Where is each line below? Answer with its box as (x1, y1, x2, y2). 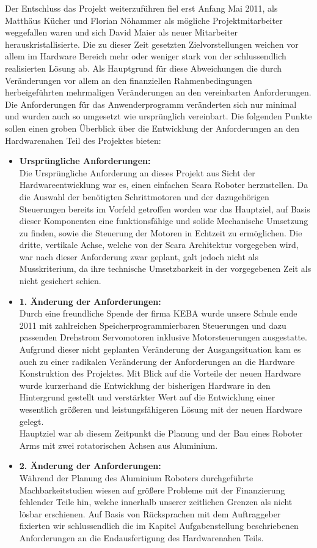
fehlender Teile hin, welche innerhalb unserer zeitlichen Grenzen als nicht (19, 495, 293, 508)
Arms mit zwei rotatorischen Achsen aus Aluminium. (19, 438, 218, 451)
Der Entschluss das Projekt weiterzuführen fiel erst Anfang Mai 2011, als (5, 2, 278, 14)
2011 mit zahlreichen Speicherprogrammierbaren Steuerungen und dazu (19, 318, 286, 331)
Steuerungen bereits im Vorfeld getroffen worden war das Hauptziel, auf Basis (19, 202, 310, 215)
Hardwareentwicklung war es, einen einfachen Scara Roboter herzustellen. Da (19, 178, 308, 191)
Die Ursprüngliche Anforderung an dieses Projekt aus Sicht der (19, 166, 255, 179)
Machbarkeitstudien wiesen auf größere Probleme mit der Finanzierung (19, 483, 285, 496)
